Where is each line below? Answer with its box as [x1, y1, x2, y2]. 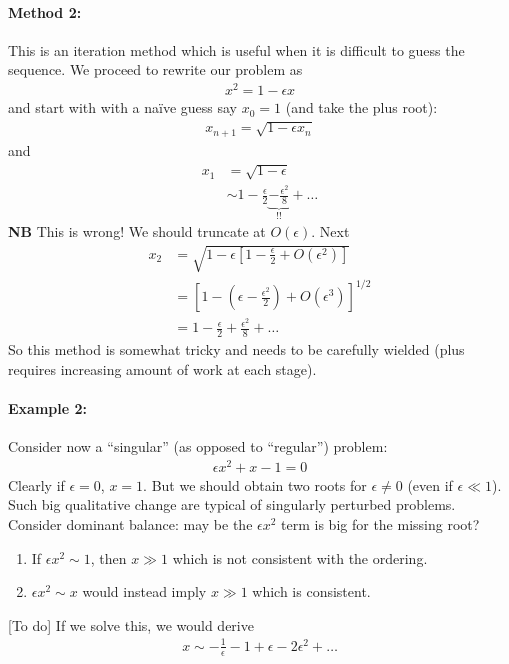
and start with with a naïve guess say [8, 97, 237, 118]
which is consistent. [252, 581, 371, 602]
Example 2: [8, 397, 87, 418]
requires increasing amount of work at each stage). [8, 358, 317, 379]
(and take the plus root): [285, 97, 438, 118]
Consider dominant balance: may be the [8, 513, 253, 534]
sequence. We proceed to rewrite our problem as [8, 59, 303, 80]
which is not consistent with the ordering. [172, 547, 428, 568]
